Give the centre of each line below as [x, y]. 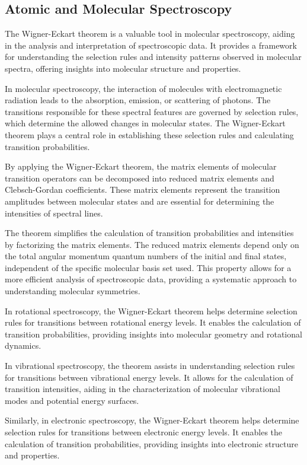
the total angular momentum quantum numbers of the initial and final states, [146, 256]
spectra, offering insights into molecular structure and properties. [123, 68]
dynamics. [23, 345]
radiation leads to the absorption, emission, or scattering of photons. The [138, 100]
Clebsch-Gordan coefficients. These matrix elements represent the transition [143, 189]
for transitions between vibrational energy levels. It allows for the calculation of [149, 377]
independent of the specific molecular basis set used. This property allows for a [148, 267]
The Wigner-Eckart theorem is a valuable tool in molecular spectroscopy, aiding [150, 34]
